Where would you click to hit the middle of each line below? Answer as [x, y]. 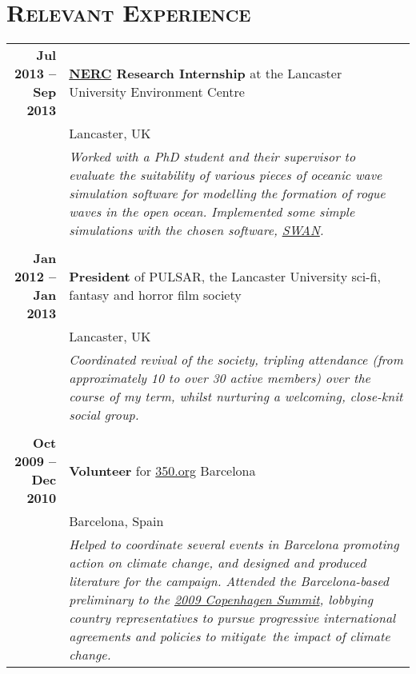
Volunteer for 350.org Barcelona [162, 470]
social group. [104, 415]
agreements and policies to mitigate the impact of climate [230, 636]
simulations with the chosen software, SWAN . [196, 230]
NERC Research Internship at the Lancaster [206, 74]
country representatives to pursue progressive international [232, 618]
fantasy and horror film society [155, 295]
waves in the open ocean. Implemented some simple [212, 212]
